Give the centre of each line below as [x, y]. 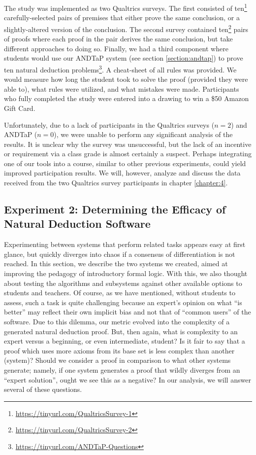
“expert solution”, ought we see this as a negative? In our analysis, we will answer [128, 379]
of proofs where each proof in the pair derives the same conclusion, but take [118, 39]
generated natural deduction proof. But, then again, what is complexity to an [121, 331]
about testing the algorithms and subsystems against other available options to [123, 283]
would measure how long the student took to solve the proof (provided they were [126, 79]
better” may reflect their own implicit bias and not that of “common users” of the [128, 312]
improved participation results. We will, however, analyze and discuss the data [122, 173]
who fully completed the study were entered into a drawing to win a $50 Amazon [127, 98]
